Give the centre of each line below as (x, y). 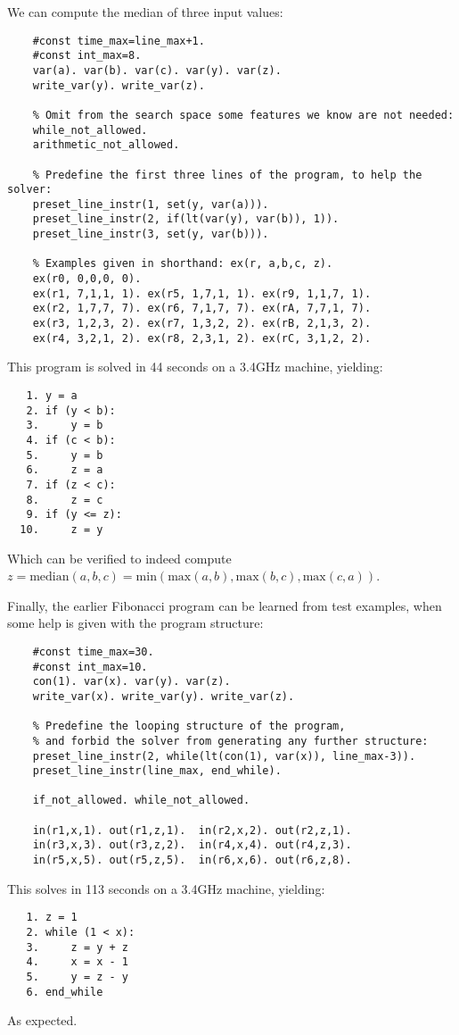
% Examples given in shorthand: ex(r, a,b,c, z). (183, 264)
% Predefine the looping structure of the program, (189, 726)
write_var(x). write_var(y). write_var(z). (164, 696)
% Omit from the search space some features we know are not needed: (243, 115)
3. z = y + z (78, 947)
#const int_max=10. (90, 667)
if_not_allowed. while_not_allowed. (141, 801)
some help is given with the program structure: (135, 623)
